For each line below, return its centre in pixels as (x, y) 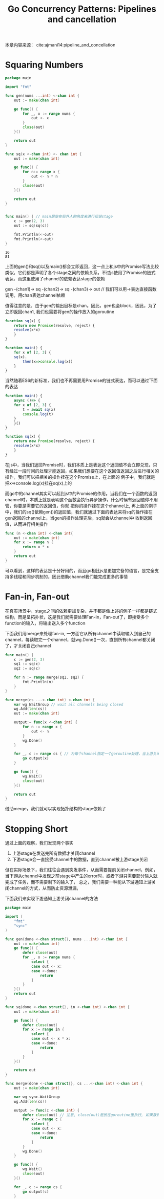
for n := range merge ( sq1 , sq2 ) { (49, 677)
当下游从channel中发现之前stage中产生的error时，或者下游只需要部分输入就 (81, 876)
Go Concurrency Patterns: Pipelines (82, 9)
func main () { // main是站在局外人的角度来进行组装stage (59, 217)
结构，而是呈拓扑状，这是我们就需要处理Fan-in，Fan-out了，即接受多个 (77, 617)
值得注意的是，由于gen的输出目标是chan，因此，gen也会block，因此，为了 (81, 305)
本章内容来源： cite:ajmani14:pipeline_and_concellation (60, 45)
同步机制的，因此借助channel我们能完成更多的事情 (77, 577)
